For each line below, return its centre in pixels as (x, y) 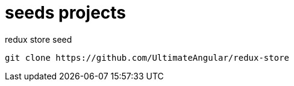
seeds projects (66, 13)
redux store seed (39, 39)
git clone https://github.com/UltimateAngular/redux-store (147, 57)
